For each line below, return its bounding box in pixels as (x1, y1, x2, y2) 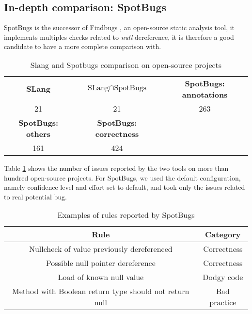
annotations (182, 88, 228, 100)
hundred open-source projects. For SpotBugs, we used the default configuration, (4, 172, 241, 182)
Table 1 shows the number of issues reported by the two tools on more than (4, 163, 229, 173)
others (26, 128, 50, 139)
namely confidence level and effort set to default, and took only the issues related (4, 182, 245, 192)
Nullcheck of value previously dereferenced (29, 243, 173, 255)
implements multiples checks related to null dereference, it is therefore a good (4, 32, 234, 42)
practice (209, 297, 236, 308)
